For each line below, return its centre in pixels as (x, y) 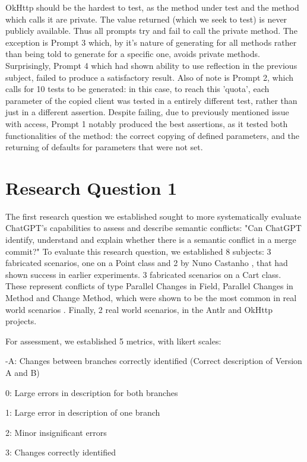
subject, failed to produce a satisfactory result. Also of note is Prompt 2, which (149, 77)
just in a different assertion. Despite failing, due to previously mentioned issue (147, 112)
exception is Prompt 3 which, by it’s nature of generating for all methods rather (151, 42)
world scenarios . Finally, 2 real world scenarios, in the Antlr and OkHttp (139, 309)
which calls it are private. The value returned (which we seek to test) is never (146, 19)
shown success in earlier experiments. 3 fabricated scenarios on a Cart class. (143, 274)
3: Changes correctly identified (61, 452)
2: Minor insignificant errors (56, 432)
